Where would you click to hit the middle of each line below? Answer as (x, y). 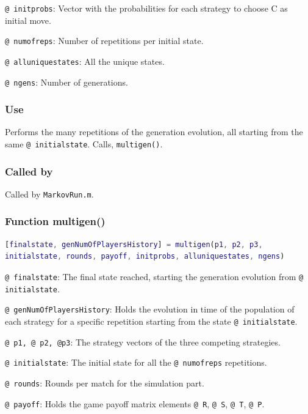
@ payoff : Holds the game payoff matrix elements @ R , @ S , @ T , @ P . (135, 403)
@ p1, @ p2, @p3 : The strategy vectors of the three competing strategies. (143, 342)
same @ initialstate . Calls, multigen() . (84, 144)
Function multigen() (55, 221)
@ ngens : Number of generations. (66, 82)
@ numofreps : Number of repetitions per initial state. (104, 41)
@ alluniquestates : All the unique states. (85, 61)
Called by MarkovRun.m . (49, 194)
